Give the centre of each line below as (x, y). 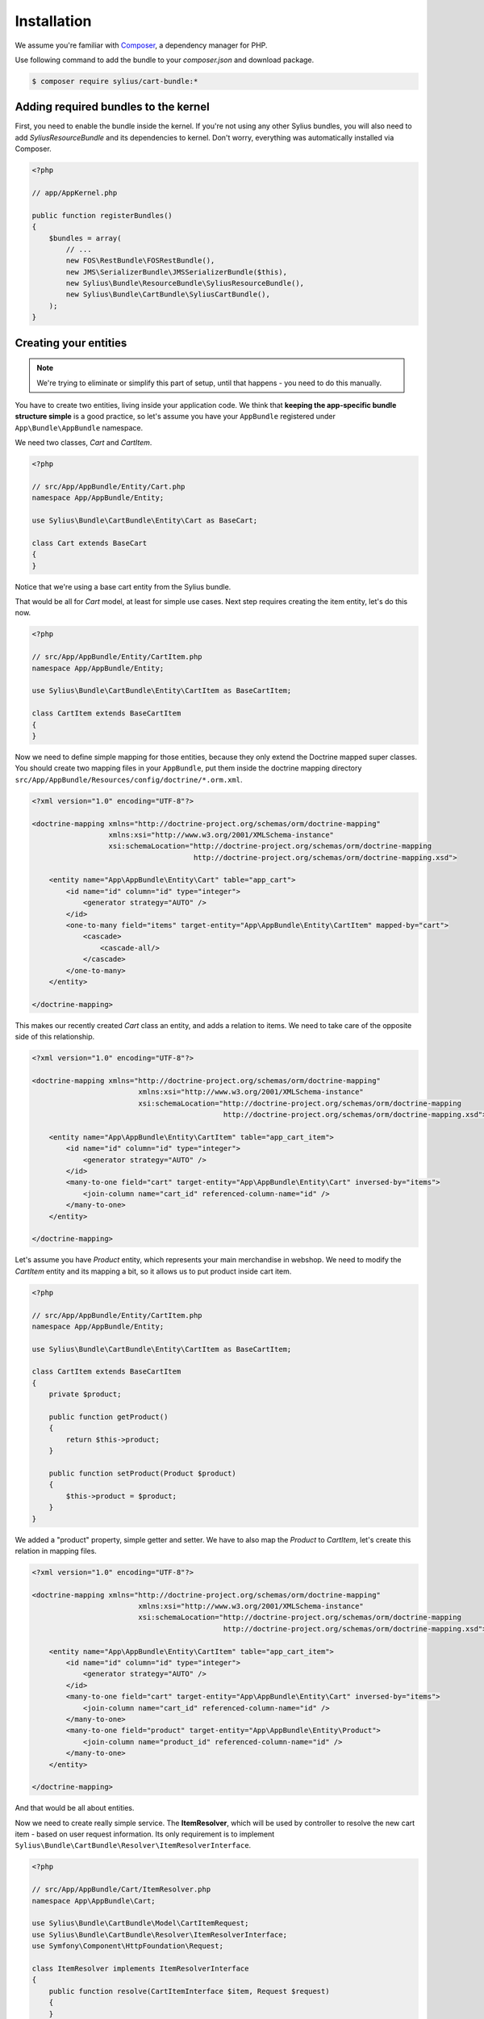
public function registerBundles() (102, 215)
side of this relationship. (55, 1037)
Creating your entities (71, 343)
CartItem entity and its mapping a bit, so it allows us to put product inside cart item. (153, 1271)
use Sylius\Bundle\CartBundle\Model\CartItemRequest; (140, 1923)
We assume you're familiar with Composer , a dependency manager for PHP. (141, 45)
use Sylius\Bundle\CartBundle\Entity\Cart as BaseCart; (145, 520)
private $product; (85, 1394)
